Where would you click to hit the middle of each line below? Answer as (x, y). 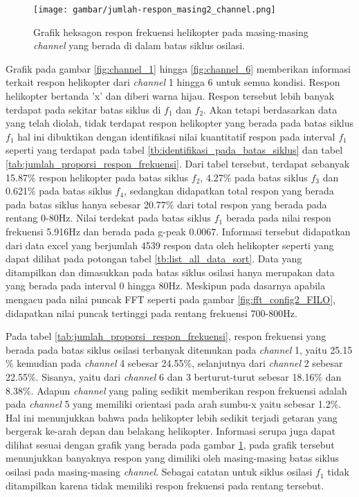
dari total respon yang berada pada (252, 204)
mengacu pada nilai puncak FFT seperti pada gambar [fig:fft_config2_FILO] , (171, 299)
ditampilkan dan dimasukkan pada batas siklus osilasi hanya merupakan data (170, 272)
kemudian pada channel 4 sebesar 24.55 (100, 363)
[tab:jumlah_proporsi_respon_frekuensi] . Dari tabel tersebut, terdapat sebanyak (178, 163)
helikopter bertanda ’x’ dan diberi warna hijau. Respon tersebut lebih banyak (170, 96)
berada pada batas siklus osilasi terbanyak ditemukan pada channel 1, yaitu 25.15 (179, 349)
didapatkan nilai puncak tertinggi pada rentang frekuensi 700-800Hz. (151, 313)
